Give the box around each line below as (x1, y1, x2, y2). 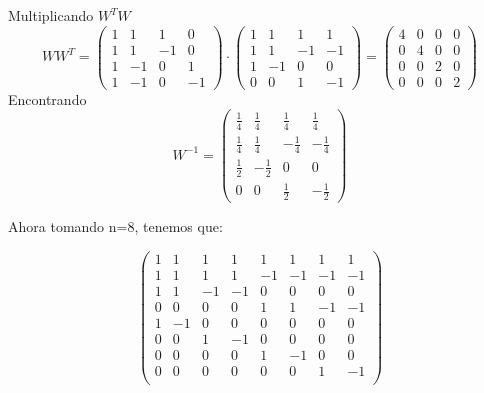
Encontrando (8, 88, 87, 109)
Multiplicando (8, 5, 94, 25)
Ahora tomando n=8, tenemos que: (8, 215, 223, 236)
